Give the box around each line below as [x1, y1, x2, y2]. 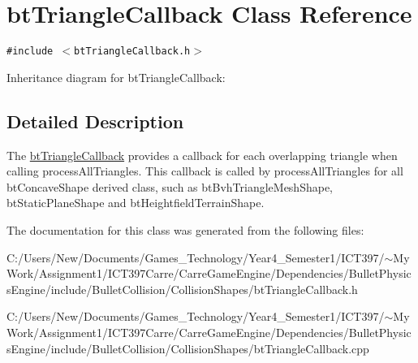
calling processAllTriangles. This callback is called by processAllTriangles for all [6, 162, 403, 179]
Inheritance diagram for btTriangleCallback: [6, 68, 226, 85]
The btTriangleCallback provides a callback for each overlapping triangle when [6, 146, 398, 163]
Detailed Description [6, 108, 184, 133]
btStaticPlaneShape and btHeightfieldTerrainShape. [6, 194, 265, 211]
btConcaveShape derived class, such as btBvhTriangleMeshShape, [6, 178, 334, 195]
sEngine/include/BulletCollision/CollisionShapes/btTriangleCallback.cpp [6, 339, 369, 357]
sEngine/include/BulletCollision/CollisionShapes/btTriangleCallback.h [6, 280, 358, 297]
